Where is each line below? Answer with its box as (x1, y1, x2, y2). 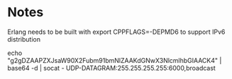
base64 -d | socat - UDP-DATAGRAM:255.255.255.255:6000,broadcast (7, 63, 216, 72)
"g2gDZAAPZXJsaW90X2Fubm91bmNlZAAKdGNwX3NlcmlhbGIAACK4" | (7, 56, 222, 64)
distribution (7, 35, 41, 43)
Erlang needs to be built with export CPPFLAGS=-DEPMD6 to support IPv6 (7, 28, 226, 36)
